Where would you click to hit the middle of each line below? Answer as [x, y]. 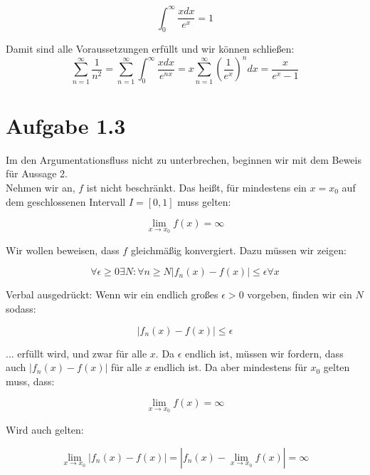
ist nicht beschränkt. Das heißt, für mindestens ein [196, 188]
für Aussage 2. [37, 173]
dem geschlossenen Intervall [66, 201]
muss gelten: [204, 201]
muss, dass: [30, 381]
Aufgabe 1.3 [66, 125]
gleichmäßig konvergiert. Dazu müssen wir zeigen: [238, 250]
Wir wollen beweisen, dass [63, 250]
